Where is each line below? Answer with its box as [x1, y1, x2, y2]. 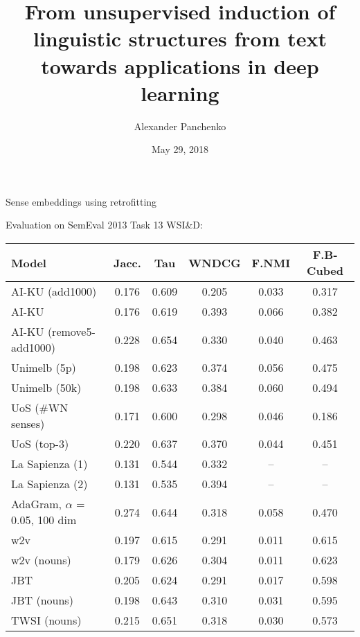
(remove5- [47, 323, 96, 340]
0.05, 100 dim [11, 512, 77, 528]
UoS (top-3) [11, 436, 69, 452]
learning [141, 78, 219, 107]
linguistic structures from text [33, 24, 327, 53]
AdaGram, [11, 496, 62, 512]
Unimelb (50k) [11, 379, 82, 396]
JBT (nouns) [11, 592, 73, 609]
